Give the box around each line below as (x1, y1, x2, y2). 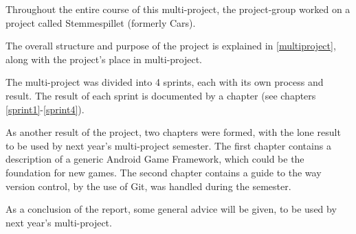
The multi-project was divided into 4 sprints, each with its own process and (5, 75, 324, 89)
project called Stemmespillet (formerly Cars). (5, 15, 196, 30)
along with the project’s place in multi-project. (5, 51, 203, 66)
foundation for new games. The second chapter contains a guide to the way (5, 165, 322, 179)
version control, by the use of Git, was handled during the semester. (5, 178, 291, 193)
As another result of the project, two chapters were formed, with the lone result (5, 125, 341, 139)
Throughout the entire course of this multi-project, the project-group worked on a (5, 2, 351, 16)
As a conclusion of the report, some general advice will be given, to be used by (5, 202, 337, 216)
